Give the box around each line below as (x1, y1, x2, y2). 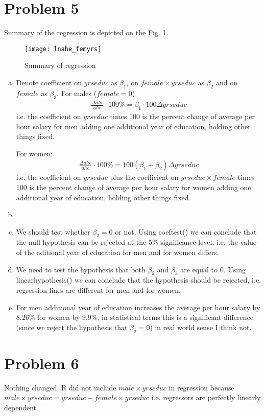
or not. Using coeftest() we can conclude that (115, 226, 257, 237)
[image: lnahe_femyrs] (25, 45, 102, 53)
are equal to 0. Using (180, 264, 246, 274)
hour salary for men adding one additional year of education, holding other (16, 121, 251, 131)
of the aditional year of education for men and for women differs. (16, 247, 219, 258)
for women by (37, 312, 80, 322)
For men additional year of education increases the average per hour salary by (16, 302, 260, 312)
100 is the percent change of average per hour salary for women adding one (16, 181, 251, 192)
